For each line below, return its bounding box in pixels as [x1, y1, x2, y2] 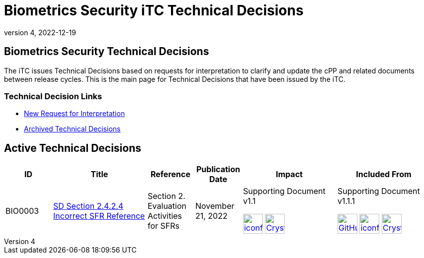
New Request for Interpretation [24, 109, 125, 118]
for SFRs [147, 221, 180, 231]
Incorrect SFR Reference [53, 211, 145, 221]
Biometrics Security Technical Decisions [4, 45, 209, 58]
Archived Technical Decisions [24, 125, 121, 133]
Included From [356, 169, 412, 180]
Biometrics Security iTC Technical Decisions [4, 2, 304, 19]
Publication [196, 164, 240, 175]
